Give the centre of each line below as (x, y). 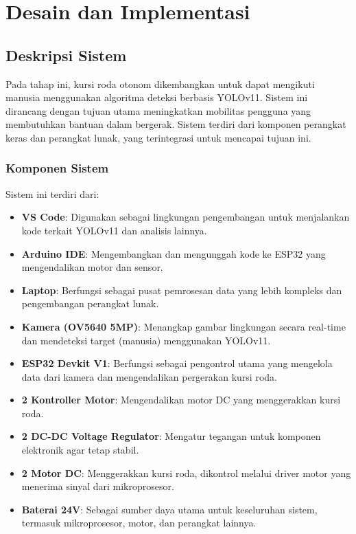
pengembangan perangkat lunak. (90, 303)
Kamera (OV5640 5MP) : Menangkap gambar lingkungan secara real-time (183, 326)
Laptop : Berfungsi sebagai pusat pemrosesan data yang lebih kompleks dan (182, 290)
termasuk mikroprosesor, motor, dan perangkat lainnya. (139, 523)
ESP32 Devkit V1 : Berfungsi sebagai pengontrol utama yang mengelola (177, 363)
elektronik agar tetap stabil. (80, 450)
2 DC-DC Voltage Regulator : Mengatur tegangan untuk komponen (171, 436)
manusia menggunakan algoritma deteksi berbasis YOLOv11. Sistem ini (157, 97)
